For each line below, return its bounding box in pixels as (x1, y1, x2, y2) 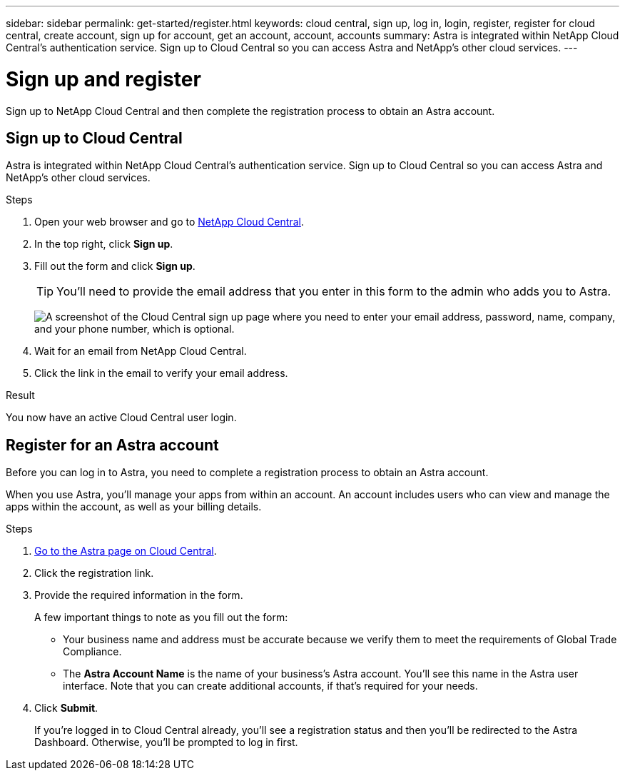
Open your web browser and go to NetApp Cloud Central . (34, 216, 304, 228)
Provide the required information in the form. (34, 589, 243, 602)
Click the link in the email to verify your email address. (34, 367, 288, 380)
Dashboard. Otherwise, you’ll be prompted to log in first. (34, 736, 298, 749)
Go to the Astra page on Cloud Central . (34, 545, 217, 558)
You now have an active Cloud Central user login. (6, 411, 237, 424)
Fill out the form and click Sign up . (34, 260, 195, 273)
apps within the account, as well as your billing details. (6, 500, 262, 513)
